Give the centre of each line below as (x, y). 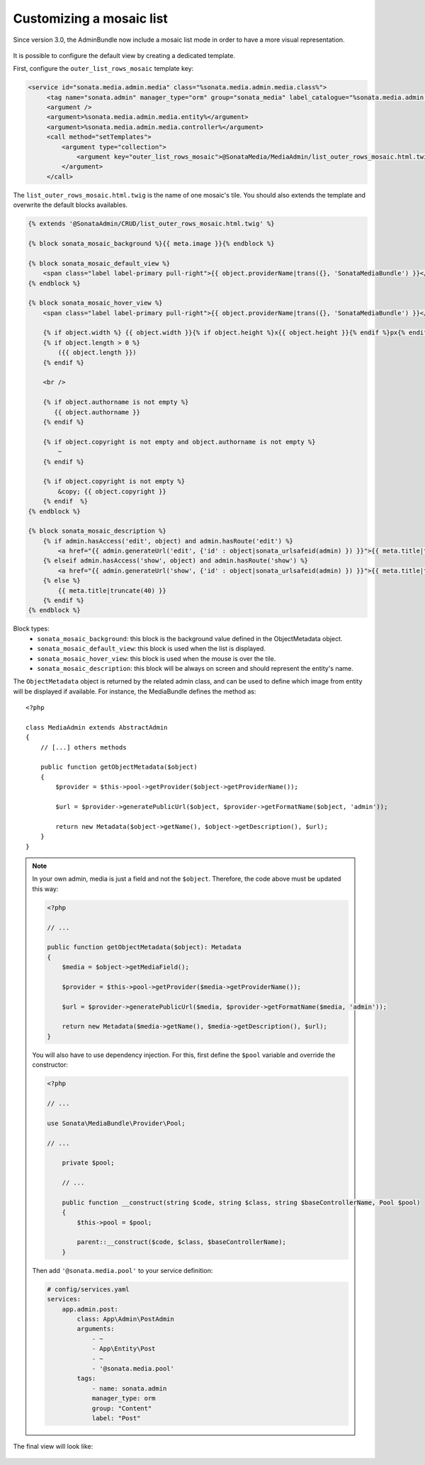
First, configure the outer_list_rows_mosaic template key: (103, 69)
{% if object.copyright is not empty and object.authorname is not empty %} (179, 442)
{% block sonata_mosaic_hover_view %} (95, 303)
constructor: (50, 1065)
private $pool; (88, 1163)
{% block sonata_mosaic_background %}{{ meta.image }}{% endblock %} (151, 243)
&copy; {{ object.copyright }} (112, 491)
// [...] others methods (83, 747)
